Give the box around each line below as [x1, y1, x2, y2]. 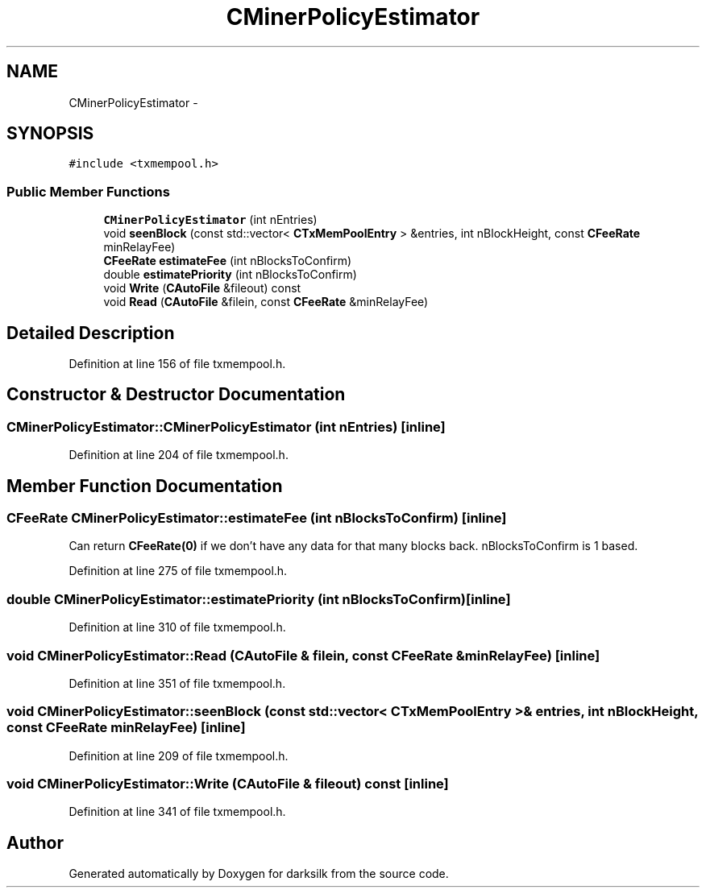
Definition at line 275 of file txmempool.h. [69, 564, 288, 578]
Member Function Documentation [6, 475, 283, 496]
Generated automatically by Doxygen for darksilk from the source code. [69, 867, 449, 881]
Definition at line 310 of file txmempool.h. [69, 620, 286, 635]
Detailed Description [6, 322, 175, 343]
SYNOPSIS [6, 123, 94, 144]
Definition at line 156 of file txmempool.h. [69, 357, 286, 371]
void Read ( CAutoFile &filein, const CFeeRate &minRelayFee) [103, 295, 429, 309]
